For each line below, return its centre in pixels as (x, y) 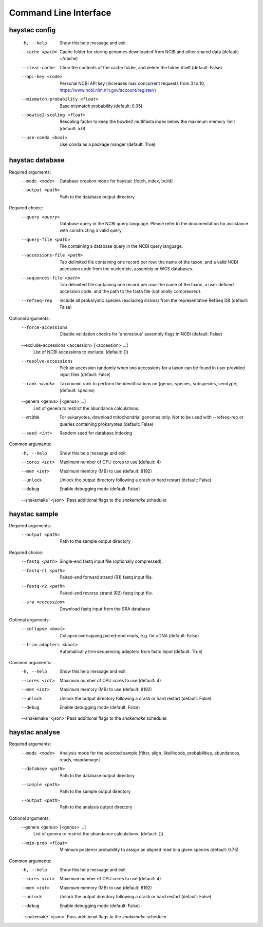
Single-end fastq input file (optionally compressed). (111, 561)
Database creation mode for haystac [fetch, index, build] (116, 181)
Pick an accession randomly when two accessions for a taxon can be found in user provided (152, 368)
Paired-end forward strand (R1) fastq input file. (106, 577)
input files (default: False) (85, 375)
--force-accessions (44, 327)
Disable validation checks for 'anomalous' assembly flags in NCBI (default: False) (141, 334)
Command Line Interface (60, 13)
